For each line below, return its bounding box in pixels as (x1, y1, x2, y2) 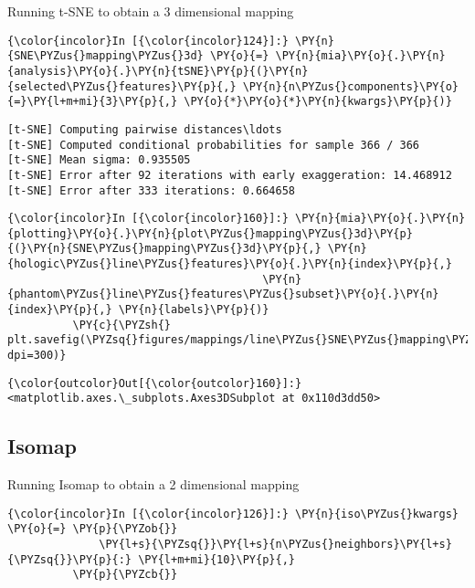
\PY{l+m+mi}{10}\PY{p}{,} (138, 552, 295, 566)
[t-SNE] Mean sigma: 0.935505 (7, 153, 191, 167)
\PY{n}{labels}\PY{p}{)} (118, 303, 269, 317)
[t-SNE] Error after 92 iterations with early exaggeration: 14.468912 (7, 168, 452, 182)
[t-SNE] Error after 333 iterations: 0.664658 (7, 184, 295, 197)
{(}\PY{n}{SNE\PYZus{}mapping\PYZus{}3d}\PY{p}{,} (7, 242, 322, 256)
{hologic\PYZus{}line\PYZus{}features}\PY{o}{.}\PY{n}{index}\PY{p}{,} (7, 257, 452, 271)
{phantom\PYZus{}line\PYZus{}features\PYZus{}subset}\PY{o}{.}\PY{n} (7, 288, 439, 301)
